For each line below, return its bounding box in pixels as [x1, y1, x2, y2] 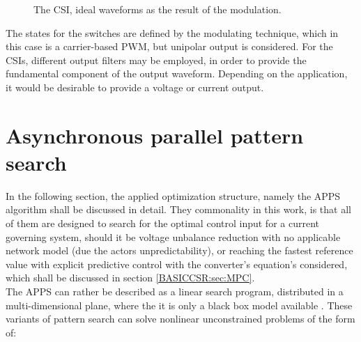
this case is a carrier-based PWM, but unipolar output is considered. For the [6, 39, 333, 54]
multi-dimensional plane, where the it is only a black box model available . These [6, 297, 353, 312]
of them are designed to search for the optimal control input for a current [6, 216, 319, 231]
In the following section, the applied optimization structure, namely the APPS [6, 188, 341, 203]
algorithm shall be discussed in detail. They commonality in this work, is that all [6, 202, 351, 217]
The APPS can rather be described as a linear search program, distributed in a [6, 284, 344, 299]
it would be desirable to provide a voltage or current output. [6, 79, 264, 94]
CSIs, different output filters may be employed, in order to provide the [6, 52, 307, 67]
